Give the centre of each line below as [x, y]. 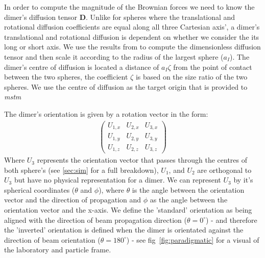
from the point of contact [213, 67]
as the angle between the [189, 200]
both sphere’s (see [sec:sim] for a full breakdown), [81, 170]
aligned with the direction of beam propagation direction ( [95, 220]
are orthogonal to [224, 170]
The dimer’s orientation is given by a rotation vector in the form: [106, 113]
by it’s [243, 180]
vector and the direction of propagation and [73, 200]
